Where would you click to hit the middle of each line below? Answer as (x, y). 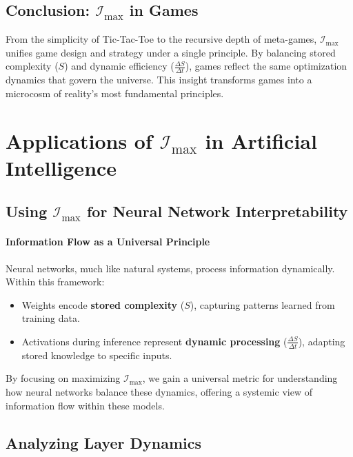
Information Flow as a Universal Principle (108, 242)
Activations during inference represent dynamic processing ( (154, 341)
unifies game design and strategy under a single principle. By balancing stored (171, 52)
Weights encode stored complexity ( (103, 304)
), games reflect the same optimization (266, 66)
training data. (51, 318)
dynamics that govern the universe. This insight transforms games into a (159, 80)
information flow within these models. (85, 405)
